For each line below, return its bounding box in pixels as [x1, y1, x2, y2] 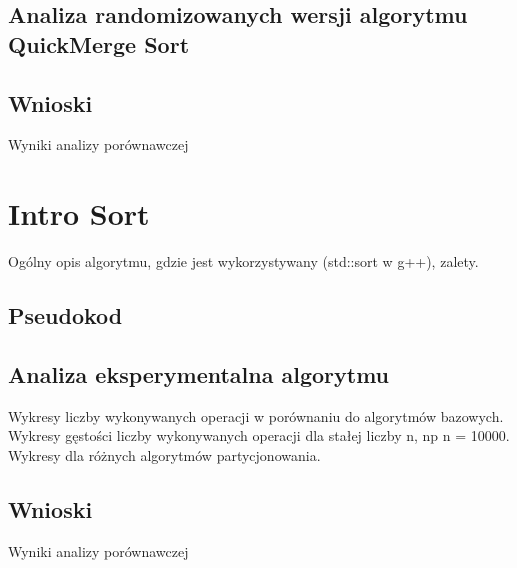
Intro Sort [8, 193, 150, 234]
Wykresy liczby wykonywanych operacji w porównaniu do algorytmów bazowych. [8, 405, 504, 426]
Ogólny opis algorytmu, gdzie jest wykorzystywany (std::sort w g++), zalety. [8, 251, 479, 272]
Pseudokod [8, 300, 123, 331]
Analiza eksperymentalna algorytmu [8, 358, 390, 389]
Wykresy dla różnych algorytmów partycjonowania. [8, 444, 321, 465]
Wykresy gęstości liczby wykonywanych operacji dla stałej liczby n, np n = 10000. [8, 425, 510, 446]
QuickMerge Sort [8, 28, 190, 59]
